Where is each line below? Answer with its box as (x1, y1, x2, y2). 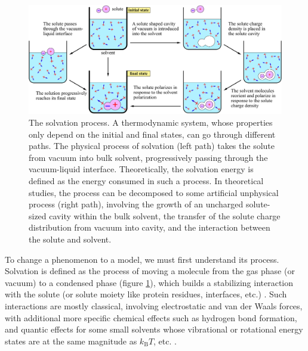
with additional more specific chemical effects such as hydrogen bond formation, (5, 311, 297, 324)
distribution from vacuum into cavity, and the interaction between (29, 221, 270, 234)
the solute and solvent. (29, 232, 112, 245)
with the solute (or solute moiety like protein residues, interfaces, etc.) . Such (5, 288, 287, 300)
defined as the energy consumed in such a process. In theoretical (29, 174, 264, 187)
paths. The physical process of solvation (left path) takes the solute (29, 139, 275, 152)
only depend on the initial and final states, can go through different (29, 128, 276, 140)
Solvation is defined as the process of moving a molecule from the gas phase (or (5, 265, 295, 277)
